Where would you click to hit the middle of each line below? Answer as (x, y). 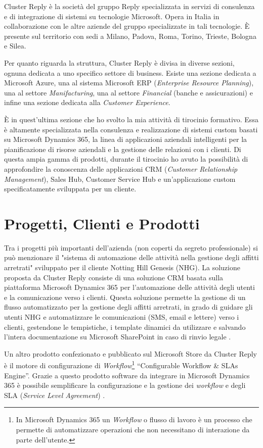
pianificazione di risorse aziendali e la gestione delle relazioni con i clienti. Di (123, 149)
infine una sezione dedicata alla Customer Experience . (87, 102)
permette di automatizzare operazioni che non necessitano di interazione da (133, 429)
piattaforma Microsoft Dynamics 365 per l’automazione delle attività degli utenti (129, 287)
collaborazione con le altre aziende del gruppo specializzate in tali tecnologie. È (127, 26)
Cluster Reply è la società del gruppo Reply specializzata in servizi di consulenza (129, 6)
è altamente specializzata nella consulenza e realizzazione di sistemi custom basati (131, 129)
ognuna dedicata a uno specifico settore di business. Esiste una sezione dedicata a (130, 72)
